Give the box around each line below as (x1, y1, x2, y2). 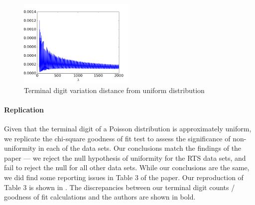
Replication (4, 104, 44, 114)
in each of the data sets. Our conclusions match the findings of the (38, 143, 242, 153)
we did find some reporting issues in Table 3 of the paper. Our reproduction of (4, 172, 244, 182)
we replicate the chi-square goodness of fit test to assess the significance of (4, 133, 231, 143)
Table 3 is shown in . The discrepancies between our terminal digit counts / (4, 182, 235, 192)
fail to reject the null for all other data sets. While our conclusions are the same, (4, 162, 250, 173)
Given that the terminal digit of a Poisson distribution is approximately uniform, (4, 123, 252, 133)
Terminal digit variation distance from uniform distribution (24, 85, 205, 95)
